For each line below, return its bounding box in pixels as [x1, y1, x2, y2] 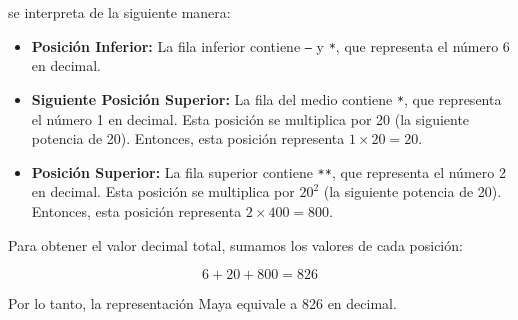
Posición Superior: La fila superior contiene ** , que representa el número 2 [31, 161, 506, 182]
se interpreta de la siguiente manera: [8, 2, 231, 22]
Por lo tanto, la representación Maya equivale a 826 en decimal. [8, 293, 397, 314]
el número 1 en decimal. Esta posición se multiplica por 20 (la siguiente [31, 108, 470, 129]
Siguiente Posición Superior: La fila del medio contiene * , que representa [31, 88, 502, 109]
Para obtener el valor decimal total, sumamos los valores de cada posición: [8, 234, 463, 255]
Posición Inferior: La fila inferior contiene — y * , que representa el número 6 [31, 35, 510, 56]
